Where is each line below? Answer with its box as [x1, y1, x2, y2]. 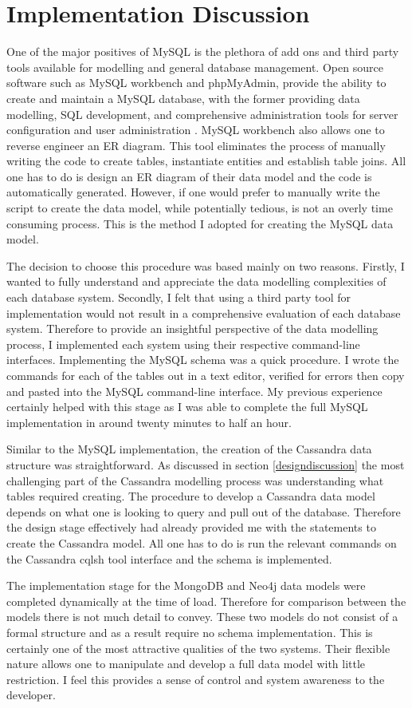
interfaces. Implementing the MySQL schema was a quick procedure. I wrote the [6, 351, 399, 368]
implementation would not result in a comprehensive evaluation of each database [6, 304, 401, 321]
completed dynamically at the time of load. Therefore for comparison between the [6, 592, 406, 609]
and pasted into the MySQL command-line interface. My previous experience [6, 382, 383, 399]
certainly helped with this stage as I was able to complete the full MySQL [6, 398, 368, 415]
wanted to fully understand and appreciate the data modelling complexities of [6, 273, 386, 290]
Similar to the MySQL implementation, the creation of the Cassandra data [6, 441, 372, 457]
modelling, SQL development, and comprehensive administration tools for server [6, 105, 398, 122]
